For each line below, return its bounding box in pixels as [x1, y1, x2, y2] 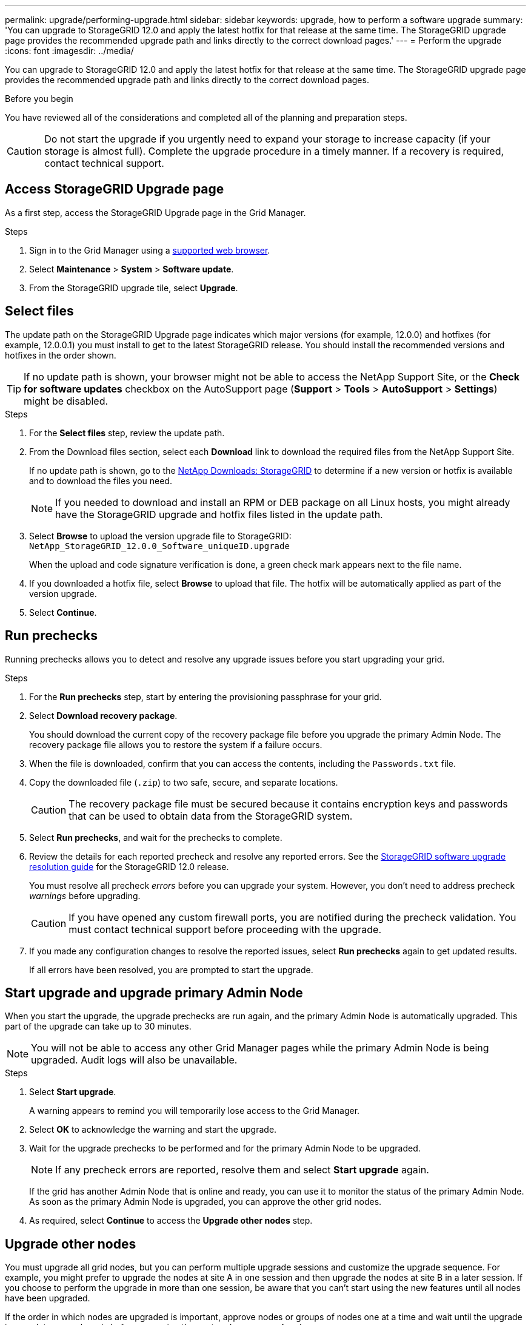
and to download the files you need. [29, 475, 172, 486]
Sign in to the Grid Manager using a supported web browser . [29, 244, 270, 255]
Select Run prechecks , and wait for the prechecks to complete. [29, 832, 282, 843]
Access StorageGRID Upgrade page [5, 181, 224, 197]
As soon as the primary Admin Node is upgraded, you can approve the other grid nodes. [29, 1196, 382, 1207]
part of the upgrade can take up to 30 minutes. [5, 1021, 192, 1032]
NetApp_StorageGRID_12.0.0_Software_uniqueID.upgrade [29, 541, 290, 551]
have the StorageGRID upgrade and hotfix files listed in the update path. [55, 508, 383, 521]
